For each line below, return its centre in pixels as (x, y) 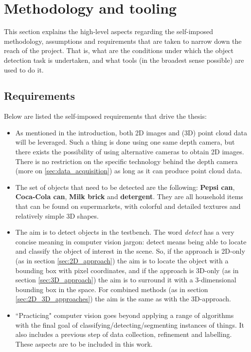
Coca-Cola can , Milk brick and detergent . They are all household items (129, 196)
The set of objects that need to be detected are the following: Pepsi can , (125, 187)
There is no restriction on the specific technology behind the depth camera (126, 161)
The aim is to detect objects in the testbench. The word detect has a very (125, 232)
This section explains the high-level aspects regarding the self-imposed (108, 31)
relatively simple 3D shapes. (57, 215)
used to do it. (24, 69)
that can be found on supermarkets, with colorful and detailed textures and (128, 206)
